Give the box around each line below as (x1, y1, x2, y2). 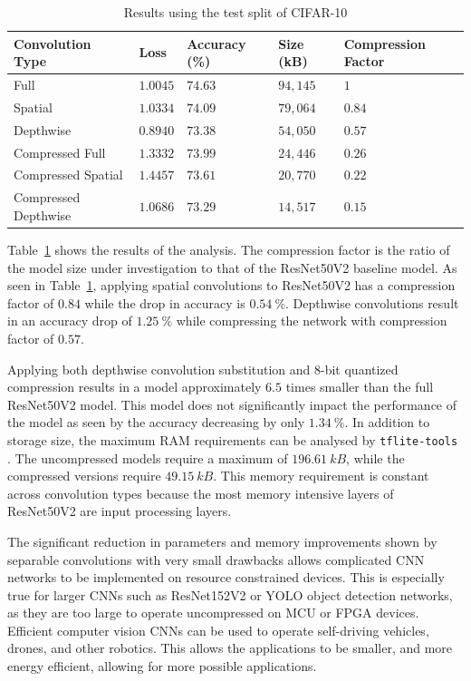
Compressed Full (14, 142, 106, 161)
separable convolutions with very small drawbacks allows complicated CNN (7, 550, 425, 569)
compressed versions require (7, 466, 161, 485)
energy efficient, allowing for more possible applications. (7, 657, 317, 676)
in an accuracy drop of (7, 311, 132, 330)
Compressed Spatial (14, 165, 123, 184)
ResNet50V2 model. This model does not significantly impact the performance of (7, 394, 457, 413)
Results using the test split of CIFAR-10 (123, 3, 348, 21)
